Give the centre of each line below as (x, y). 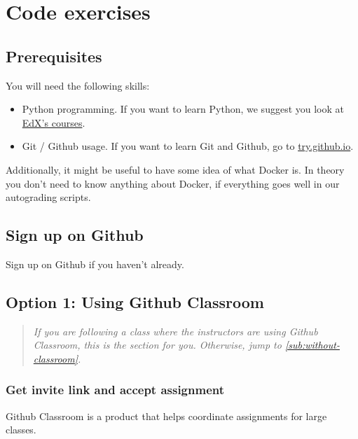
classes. (21, 430)
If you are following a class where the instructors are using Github (175, 331)
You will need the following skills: (78, 85)
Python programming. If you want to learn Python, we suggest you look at (183, 109)
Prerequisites (54, 56)
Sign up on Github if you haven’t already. (95, 264)
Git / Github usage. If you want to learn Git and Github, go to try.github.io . (188, 146)
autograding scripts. (48, 197)
